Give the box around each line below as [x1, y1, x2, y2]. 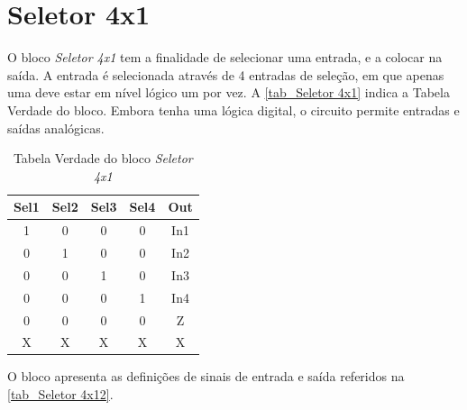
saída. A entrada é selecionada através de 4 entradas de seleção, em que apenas [7, 65, 444, 84]
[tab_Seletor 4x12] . [7, 385, 114, 404]
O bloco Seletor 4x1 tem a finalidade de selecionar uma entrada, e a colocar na [7, 48, 443, 67]
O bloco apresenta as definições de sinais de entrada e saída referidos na [7, 367, 405, 386]
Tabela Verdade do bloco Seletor [13, 149, 193, 168]
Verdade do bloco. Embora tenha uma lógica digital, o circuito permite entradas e [7, 100, 460, 119]
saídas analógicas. [7, 118, 105, 137]
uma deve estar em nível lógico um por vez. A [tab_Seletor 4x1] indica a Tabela [7, 83, 450, 102]
